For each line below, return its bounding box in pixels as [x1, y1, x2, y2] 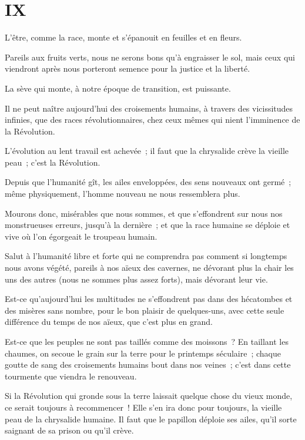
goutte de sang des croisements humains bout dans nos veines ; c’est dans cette [5, 358, 291, 371]
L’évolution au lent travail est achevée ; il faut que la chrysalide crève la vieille [5, 145, 289, 157]
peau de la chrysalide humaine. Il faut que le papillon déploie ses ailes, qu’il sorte [5, 412, 297, 425]
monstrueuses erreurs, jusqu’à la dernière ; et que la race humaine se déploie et [5, 219, 290, 231]
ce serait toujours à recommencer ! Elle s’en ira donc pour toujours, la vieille [5, 401, 282, 413]
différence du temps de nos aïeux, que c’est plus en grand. [5, 315, 213, 328]
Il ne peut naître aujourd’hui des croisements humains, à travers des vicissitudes [5, 102, 293, 114]
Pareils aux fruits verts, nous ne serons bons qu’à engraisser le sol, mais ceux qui [5, 51, 295, 63]
